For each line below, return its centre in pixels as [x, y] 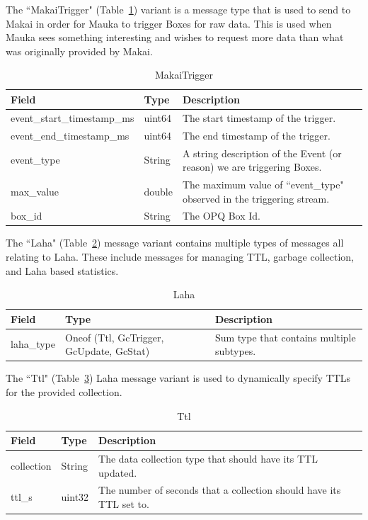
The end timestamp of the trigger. [256, 135]
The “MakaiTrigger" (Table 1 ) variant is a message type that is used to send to [178, 9]
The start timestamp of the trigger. [259, 117]
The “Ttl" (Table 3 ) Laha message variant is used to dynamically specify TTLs [178, 378]
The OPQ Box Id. [221, 216]
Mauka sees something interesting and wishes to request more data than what [175, 37]
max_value [35, 191]
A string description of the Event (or [262, 153]
